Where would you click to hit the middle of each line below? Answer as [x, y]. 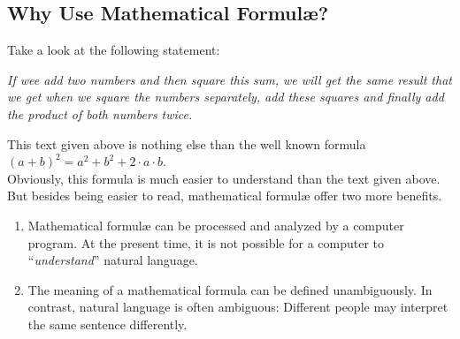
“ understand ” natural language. [113, 260]
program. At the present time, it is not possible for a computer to [206, 242]
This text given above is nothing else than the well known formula [187, 143]
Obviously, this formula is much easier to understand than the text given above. [224, 178]
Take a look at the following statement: [114, 50]
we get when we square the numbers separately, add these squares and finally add [226, 97]
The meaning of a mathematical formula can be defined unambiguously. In [230, 289]
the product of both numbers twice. [100, 113]
